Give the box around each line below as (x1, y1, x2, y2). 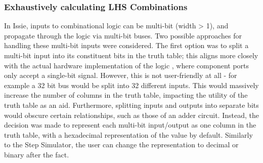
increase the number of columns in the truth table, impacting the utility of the (4, 90, 248, 100)
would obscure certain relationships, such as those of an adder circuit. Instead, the (4, 109, 259, 120)
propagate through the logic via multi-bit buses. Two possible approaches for (4, 30, 242, 40)
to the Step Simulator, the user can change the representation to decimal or (4, 139, 239, 150)
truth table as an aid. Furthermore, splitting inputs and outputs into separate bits (4, 99, 259, 110)
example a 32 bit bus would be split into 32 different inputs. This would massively (4, 79, 259, 90)
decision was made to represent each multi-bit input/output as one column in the (4, 119, 256, 130)
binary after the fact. (4, 149, 69, 159)
